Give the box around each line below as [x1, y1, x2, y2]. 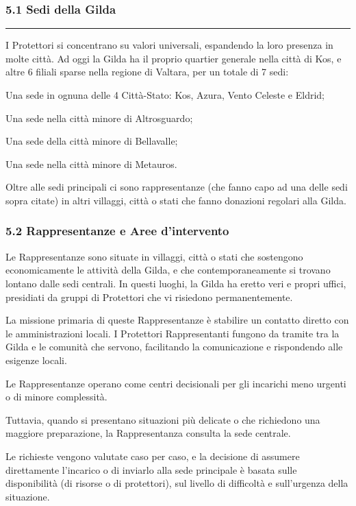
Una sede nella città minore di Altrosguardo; [5, 110, 193, 125]
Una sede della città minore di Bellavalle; [5, 134, 178, 148]
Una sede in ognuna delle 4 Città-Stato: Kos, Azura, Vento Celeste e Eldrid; [5, 88, 325, 101]
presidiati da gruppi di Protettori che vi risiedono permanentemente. [5, 289, 293, 304]
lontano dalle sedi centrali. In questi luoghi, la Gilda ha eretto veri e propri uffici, [5, 276, 346, 290]
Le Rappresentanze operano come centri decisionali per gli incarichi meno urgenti [5, 376, 346, 390]
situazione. [5, 489, 50, 503]
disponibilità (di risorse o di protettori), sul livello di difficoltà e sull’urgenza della [5, 476, 348, 490]
